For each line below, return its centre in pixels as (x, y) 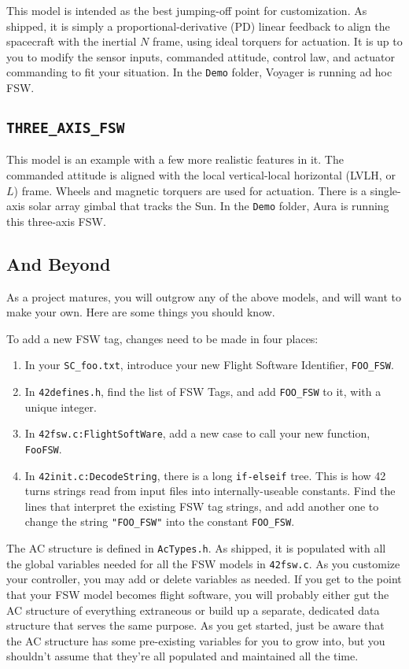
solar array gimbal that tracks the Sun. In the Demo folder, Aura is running (209, 206)
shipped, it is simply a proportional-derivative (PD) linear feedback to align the (198, 26)
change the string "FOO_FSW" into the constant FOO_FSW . (160, 521)
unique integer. (61, 407)
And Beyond (59, 263)
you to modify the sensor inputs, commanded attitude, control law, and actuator (201, 56)
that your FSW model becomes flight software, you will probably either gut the (198, 595)
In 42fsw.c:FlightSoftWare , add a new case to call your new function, (197, 433)
